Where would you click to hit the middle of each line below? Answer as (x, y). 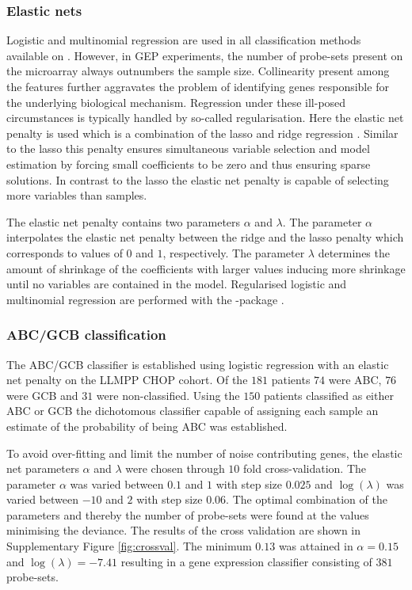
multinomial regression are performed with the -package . (145, 299)
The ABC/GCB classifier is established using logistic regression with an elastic (198, 364)
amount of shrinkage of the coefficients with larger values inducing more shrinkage (206, 268)
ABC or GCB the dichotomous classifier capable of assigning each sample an (193, 411)
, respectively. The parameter (234, 252)
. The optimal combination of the (307, 499)
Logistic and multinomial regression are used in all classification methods (184, 40)
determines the (354, 252)
